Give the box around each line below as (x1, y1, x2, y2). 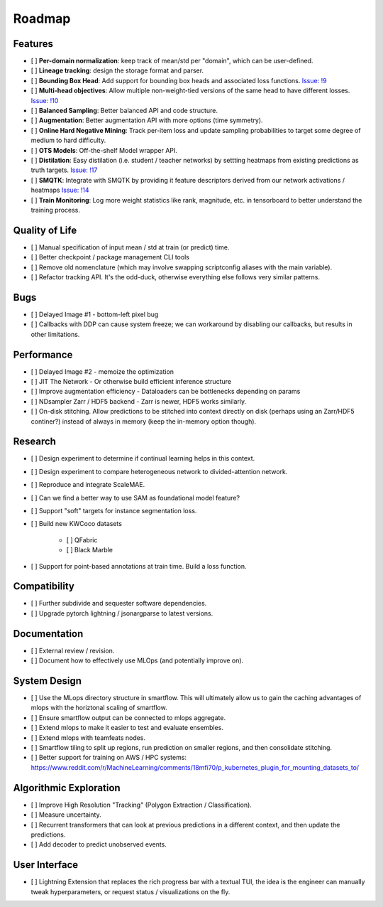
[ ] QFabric (66, 535, 98, 544)
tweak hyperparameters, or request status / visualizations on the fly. (30, 887, 231, 896)
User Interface (13, 859, 79, 871)
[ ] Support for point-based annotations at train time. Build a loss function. (30, 562, 248, 570)
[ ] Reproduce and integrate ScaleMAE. (30, 481, 145, 489)
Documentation (13, 628, 84, 640)
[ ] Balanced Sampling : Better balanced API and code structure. (30, 107, 218, 115)
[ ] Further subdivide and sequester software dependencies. (30, 599, 207, 608)
